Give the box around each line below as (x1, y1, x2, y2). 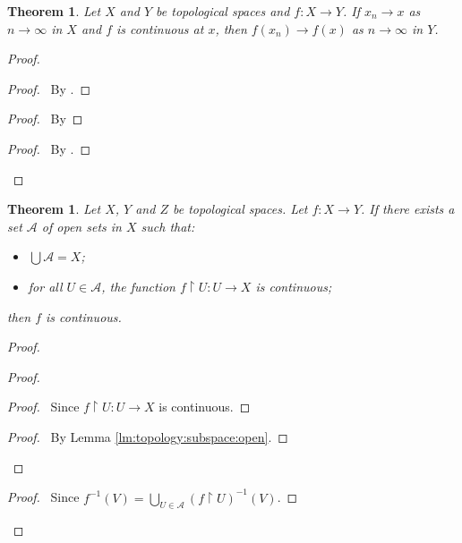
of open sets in (41, 216, 122, 235)
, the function (101, 276, 175, 295)
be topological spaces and (156, 2, 290, 20)
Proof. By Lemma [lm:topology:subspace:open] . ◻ (7, 427, 288, 445)
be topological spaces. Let (172, 199, 308, 218)
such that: (141, 216, 195, 235)
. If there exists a (361, 199, 455, 218)
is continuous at (116, 19, 204, 38)
